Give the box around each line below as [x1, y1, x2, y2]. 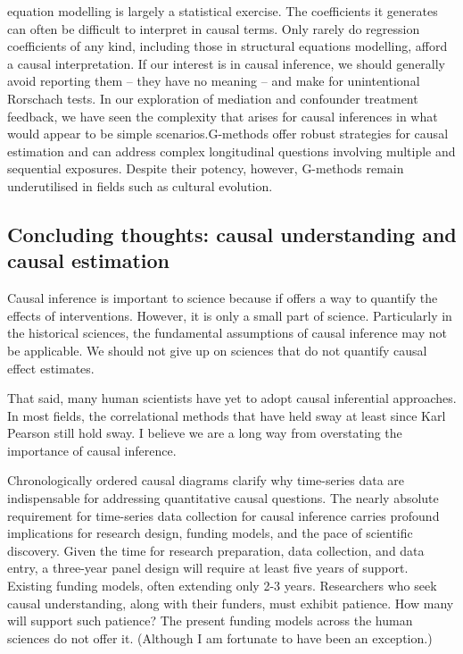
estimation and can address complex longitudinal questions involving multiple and [7, 141, 456, 160]
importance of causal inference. [7, 440, 177, 459]
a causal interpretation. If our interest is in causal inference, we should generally [7, 54, 446, 72]
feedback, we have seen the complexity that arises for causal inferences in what [7, 106, 438, 125]
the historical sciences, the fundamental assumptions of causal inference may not [7, 323, 447, 342]
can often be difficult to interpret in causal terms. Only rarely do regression [7, 19, 420, 38]
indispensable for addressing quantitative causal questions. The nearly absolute [7, 489, 439, 507]
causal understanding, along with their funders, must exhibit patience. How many [7, 593, 454, 612]
